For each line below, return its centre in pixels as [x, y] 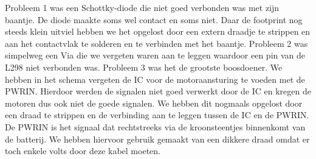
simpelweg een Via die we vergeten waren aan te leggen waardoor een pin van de [155, 55]
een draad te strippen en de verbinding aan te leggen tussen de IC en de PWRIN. [157, 115]
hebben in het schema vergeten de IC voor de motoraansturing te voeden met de [155, 79]
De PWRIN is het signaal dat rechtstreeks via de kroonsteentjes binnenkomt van [155, 126]
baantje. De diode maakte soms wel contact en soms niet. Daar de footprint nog [154, 19]
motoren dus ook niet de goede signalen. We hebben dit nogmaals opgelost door [154, 103]
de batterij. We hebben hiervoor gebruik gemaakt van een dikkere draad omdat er [157, 139]
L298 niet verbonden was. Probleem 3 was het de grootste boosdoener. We [144, 67]
